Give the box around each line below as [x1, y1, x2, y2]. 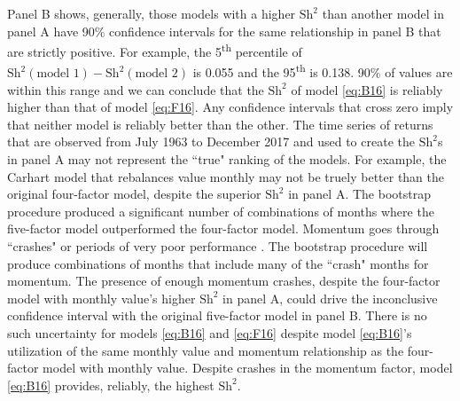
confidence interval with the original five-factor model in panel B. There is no [7, 306, 427, 325]
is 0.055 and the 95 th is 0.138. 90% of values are [192, 60, 453, 82]
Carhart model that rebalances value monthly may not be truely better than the [7, 167, 445, 185]
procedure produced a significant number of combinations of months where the [7, 201, 434, 220]
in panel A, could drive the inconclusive [222, 288, 438, 307]
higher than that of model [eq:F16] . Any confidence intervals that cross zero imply [7, 98, 454, 116]
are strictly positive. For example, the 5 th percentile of [7, 40, 302, 60]
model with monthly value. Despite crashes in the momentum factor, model [43, 358, 453, 377]
